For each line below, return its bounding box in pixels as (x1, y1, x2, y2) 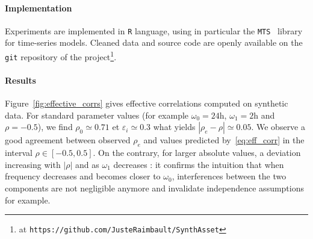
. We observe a (251, 120, 305, 133)
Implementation (5, 1, 72, 14)
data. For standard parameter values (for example (5, 108, 189, 121)
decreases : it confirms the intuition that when (113, 158, 284, 170)
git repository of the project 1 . (5, 49, 117, 63)
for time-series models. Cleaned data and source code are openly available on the (5, 36, 303, 49)
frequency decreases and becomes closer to (5, 170, 161, 182)
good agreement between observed (5, 134, 131, 146)
